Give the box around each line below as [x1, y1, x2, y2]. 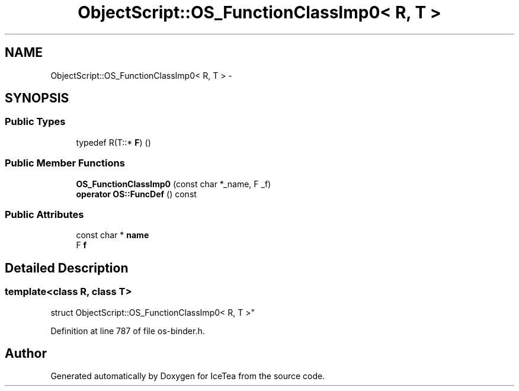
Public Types [5, 116, 66, 128]
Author [5, 345, 47, 361]
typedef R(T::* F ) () [76, 137, 151, 148]
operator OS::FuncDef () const [76, 188, 197, 199]
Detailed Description [5, 260, 129, 275]
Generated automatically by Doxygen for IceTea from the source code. [50, 371, 325, 382]
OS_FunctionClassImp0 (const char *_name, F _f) [76, 178, 271, 189]
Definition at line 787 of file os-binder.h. [50, 325, 205, 336]
